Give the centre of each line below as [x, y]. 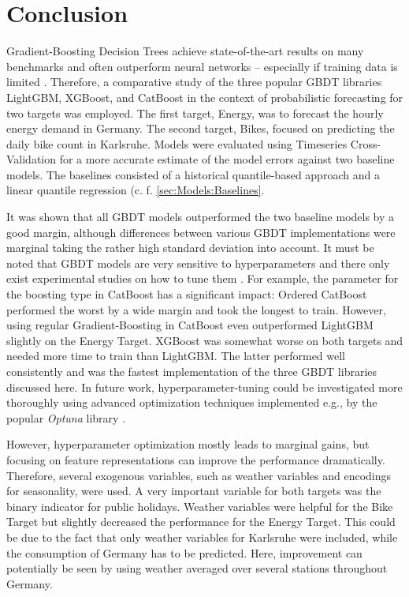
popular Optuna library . [66, 417]
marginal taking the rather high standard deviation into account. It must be [190, 248]
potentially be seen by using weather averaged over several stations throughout [197, 568]
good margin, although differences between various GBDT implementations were [201, 232]
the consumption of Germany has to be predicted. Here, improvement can [184, 552]
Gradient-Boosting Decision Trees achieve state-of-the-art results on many [185, 51]
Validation [32, 159]
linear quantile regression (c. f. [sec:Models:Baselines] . [136, 190]
